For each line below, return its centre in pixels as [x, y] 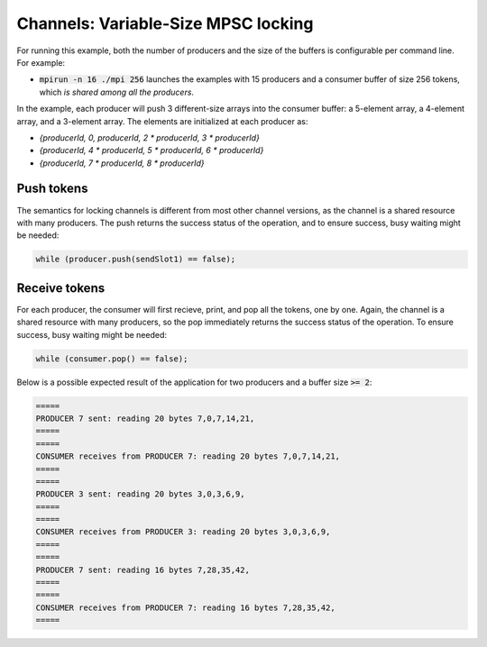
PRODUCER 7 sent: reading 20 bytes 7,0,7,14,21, [145, 418]
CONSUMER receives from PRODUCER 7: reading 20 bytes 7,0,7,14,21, [188, 456]
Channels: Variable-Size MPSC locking [165, 23]
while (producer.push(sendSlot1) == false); [136, 260]
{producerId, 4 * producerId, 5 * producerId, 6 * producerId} [152, 150]
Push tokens [52, 189]
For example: [41, 62]
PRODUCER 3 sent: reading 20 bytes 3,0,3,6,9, [140, 494]
